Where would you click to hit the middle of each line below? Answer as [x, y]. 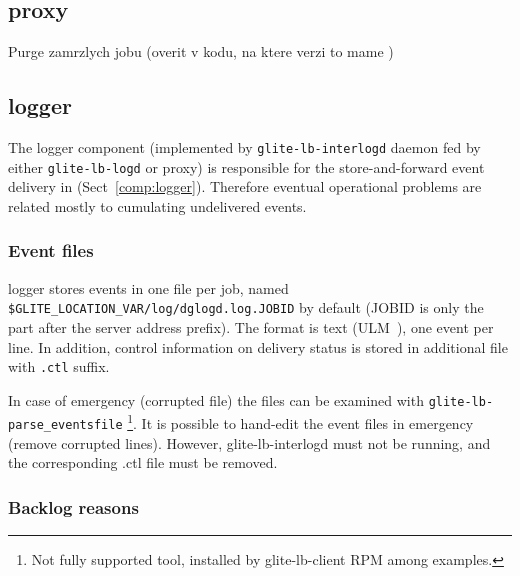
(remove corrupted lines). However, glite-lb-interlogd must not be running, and [249, 442]
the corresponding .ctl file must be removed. [143, 462]
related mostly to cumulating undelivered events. [157, 205]
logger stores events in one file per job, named [148, 287]
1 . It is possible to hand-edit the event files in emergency [300, 422]
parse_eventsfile [65, 425]
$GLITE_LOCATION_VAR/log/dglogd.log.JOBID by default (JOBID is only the [246, 307]
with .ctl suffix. [59, 366]
